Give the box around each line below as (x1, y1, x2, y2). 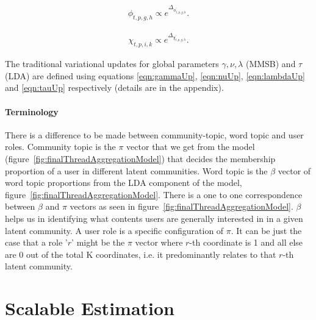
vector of (278, 164, 311, 177)
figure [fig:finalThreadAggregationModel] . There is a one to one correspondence (5, 188, 303, 201)
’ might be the (71, 236, 125, 249)
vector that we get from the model (126, 140, 255, 153)
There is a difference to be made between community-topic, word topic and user (5, 128, 304, 141)
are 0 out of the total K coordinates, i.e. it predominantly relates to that (5, 247, 276, 260)
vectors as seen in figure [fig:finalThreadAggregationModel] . (70, 200, 293, 213)
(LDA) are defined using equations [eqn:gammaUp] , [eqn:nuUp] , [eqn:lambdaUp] (5, 69, 305, 82)
